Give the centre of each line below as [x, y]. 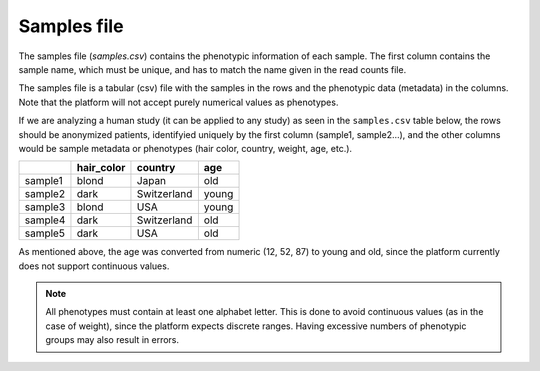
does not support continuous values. [94, 266]
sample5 [44, 233]
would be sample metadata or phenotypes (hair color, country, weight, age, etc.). [185, 148]
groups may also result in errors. [112, 340]
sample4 [45, 220]
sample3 [45, 207]
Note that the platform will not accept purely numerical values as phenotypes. [178, 102]
